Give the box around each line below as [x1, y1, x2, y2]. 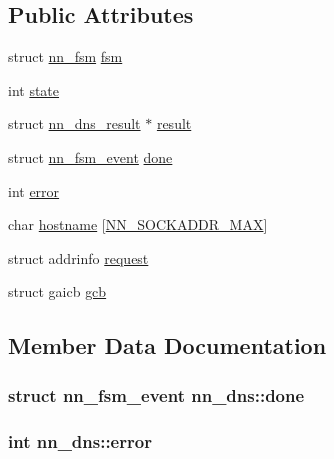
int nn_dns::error [8, 428, 152, 453]
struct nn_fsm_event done [8, 146, 173, 167]
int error [8, 180, 60, 201]
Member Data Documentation [8, 330, 327, 361]
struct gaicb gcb [8, 281, 107, 302]
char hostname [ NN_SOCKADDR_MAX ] [8, 214, 268, 235]
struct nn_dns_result [8, 113, 141, 134]
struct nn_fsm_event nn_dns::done [8, 382, 305, 407]
